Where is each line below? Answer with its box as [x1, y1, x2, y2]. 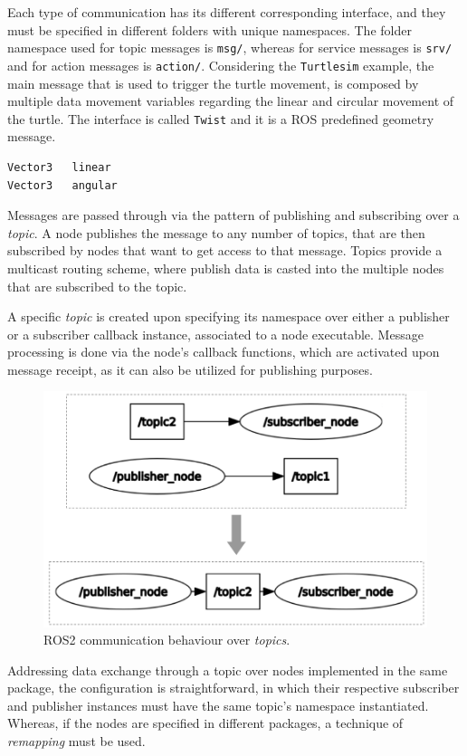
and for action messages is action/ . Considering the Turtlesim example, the [7, 55, 434, 74]
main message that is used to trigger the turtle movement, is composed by [7, 73, 419, 92]
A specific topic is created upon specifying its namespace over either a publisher [7, 307, 450, 326]
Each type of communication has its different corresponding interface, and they [7, 3, 446, 21]
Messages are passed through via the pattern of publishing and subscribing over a [7, 206, 460, 225]
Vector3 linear [7, 160, 111, 174]
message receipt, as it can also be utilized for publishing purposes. [7, 359, 373, 378]
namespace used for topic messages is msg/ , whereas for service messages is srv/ [7, 38, 453, 57]
